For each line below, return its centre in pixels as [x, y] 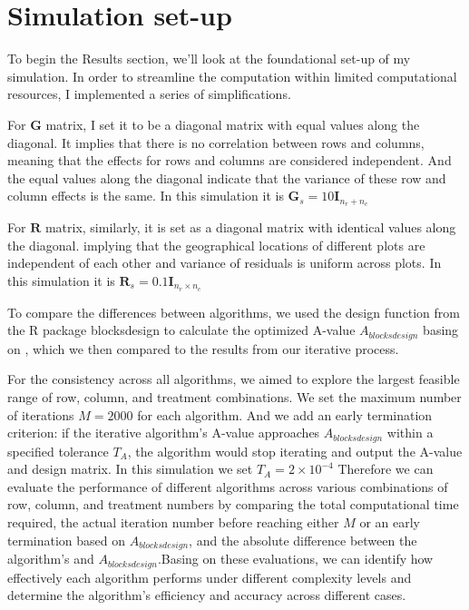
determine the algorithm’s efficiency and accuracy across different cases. [207, 595]
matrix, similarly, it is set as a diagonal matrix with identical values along [250, 227]
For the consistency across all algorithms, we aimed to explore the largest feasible [234, 379]
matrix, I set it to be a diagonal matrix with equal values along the [233, 124]
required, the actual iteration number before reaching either [173, 522]
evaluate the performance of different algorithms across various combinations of [228, 486]
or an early [390, 522]
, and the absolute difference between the [303, 540]
